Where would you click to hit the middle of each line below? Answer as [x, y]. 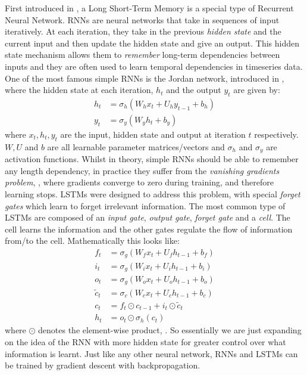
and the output [194, 90]
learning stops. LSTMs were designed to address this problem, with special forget [153, 194]
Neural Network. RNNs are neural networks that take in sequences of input [142, 19]
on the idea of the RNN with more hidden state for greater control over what [145, 342]
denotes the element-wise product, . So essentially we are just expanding [170, 330]
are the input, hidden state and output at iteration [153, 134]
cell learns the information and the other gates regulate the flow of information [149, 229]
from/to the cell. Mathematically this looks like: [92, 241]
